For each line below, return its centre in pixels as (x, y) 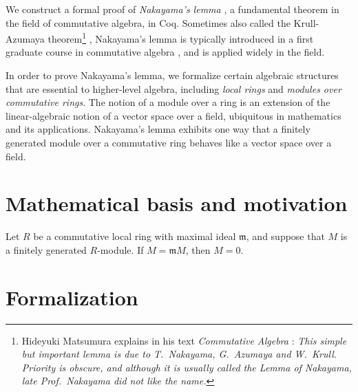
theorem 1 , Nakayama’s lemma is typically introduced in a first (181, 37)
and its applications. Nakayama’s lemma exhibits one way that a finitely (158, 129)
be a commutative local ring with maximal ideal (135, 236)
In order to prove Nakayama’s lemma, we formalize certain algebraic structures (172, 75)
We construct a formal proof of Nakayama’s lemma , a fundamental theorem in (172, 9)
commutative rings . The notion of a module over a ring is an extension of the (168, 102)
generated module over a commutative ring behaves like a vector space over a (169, 142)
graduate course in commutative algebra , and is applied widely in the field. (165, 52)
